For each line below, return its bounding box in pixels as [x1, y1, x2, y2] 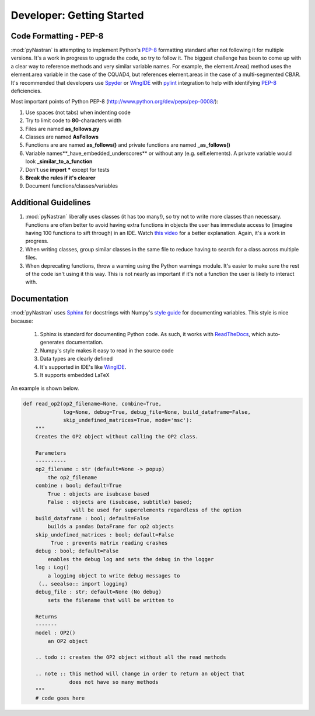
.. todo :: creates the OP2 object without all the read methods [35, 654, 226, 660]
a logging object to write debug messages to [47, 572, 180, 579]
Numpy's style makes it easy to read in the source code [40, 347, 174, 354]
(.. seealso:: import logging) [38, 580, 128, 587]
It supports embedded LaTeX [40, 371, 110, 378]
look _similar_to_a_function [25, 158, 93, 165]
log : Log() [35, 564, 70, 571]
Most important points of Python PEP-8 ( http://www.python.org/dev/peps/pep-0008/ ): [10, 98, 219, 105]
